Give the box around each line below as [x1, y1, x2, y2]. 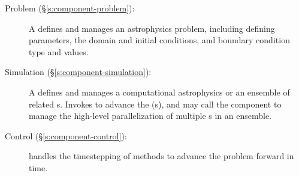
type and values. [29, 45, 89, 58]
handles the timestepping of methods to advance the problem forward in [29, 150, 294, 162]
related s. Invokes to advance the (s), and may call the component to [29, 97, 282, 110]
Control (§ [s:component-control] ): [5, 129, 127, 142]
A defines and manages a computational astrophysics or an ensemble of [29, 85, 290, 98]
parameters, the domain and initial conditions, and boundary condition [29, 34, 290, 46]
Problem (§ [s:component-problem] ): [5, 2, 135, 14]
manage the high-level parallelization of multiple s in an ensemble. [29, 109, 272, 122]
